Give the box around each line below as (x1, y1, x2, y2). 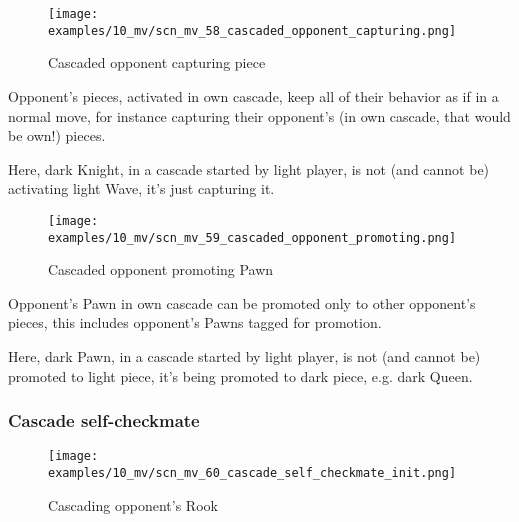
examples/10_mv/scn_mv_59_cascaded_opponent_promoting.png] (48, 230, 457, 245)
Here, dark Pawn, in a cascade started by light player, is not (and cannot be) (8, 345, 481, 366)
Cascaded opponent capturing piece (48, 52, 266, 73)
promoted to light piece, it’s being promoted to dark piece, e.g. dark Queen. (8, 365, 473, 386)
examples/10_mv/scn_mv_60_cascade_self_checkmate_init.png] (48, 466, 457, 481)
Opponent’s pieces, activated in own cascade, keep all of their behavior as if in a (8, 85, 499, 106)
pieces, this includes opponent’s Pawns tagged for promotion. (8, 312, 382, 333)
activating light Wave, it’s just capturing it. (8, 178, 275, 199)
